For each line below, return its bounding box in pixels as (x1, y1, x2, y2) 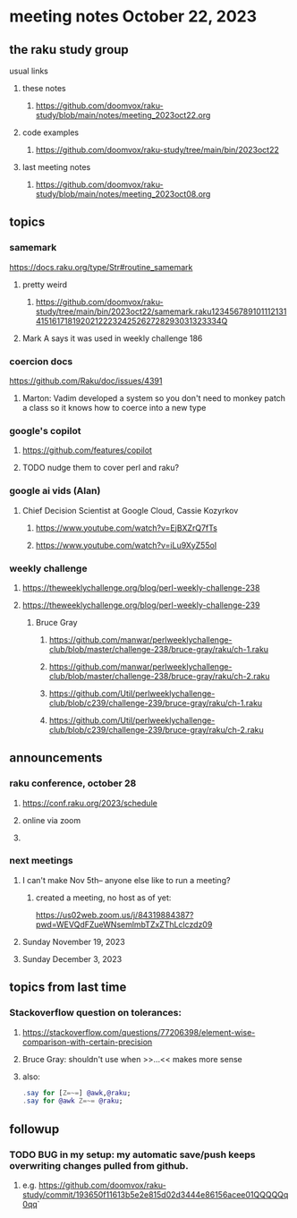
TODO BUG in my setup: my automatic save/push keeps (9, 1148, 256, 1161)
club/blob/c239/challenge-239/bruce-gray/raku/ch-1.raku (48, 697, 263, 708)
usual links (9, 65, 49, 76)
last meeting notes (21, 162, 91, 172)
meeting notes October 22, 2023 (9, 6, 258, 27)
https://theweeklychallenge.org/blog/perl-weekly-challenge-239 (21, 600, 260, 610)
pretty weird (21, 279, 68, 290)
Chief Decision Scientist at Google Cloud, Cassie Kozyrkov (21, 505, 239, 515)
